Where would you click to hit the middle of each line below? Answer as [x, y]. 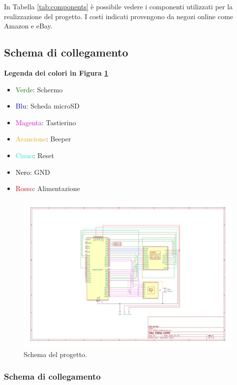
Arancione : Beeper [43, 139]
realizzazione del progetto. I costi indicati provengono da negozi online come [119, 16]
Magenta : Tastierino [46, 122]
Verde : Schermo [39, 89]
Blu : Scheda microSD [47, 106]
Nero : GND [33, 172]
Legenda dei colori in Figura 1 [56, 72]
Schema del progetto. [55, 354]
